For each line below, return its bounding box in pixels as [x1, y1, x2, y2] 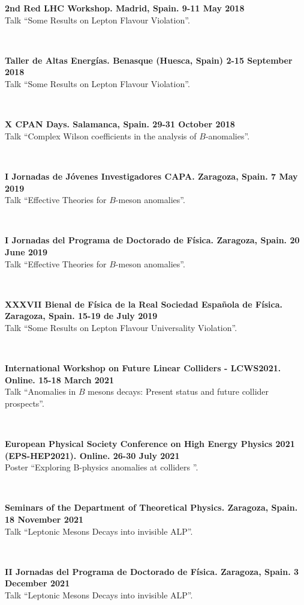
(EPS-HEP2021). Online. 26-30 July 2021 [5, 449, 180, 461]
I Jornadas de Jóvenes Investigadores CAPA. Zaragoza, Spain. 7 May [5, 169, 298, 182]
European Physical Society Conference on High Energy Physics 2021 [5, 437, 295, 450]
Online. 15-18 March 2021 [5, 373, 115, 386]
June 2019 [5, 245, 48, 258]
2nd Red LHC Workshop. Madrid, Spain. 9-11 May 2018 [5, 2, 245, 14]
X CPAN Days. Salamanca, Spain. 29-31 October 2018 [5, 118, 235, 130]
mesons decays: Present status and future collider [88, 385, 269, 398]
